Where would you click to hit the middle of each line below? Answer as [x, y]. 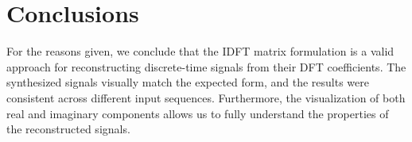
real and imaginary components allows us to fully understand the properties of [198, 113]
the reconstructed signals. [68, 129]
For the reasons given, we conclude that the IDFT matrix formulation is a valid [200, 51]
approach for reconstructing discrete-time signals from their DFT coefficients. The [206, 66]
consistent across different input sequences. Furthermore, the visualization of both [206, 97]
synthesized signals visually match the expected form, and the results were [188, 82]
